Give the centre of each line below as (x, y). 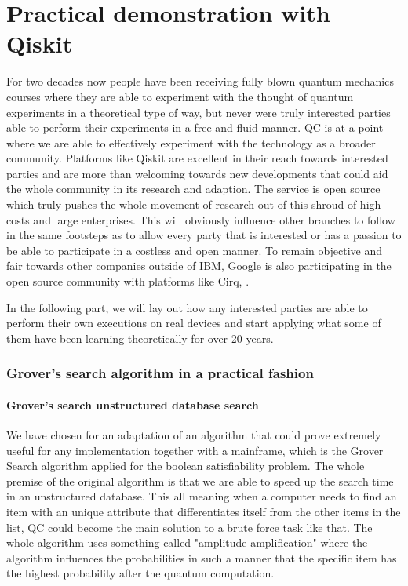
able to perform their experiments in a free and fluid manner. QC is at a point (195, 127)
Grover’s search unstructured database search (133, 404)
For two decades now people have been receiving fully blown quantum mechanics (200, 81)
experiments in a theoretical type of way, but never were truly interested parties (199, 112)
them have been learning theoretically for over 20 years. (140, 338)
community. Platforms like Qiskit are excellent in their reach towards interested (197, 158)
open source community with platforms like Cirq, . (128, 281)
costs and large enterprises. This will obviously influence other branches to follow (201, 219)
